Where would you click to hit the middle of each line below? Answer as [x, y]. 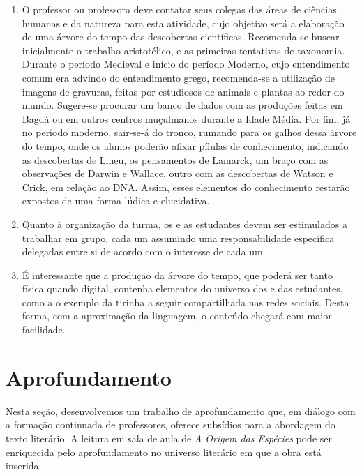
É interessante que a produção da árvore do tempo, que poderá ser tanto [177, 274]
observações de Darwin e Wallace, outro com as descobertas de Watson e [178, 173]
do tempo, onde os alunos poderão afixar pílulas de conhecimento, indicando [185, 145]
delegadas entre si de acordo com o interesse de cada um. [144, 251]
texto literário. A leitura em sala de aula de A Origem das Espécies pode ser [169, 438]
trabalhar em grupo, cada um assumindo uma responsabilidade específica [178, 237]
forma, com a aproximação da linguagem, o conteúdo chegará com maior [177, 316]
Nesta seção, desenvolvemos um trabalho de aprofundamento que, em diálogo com [181, 410]
